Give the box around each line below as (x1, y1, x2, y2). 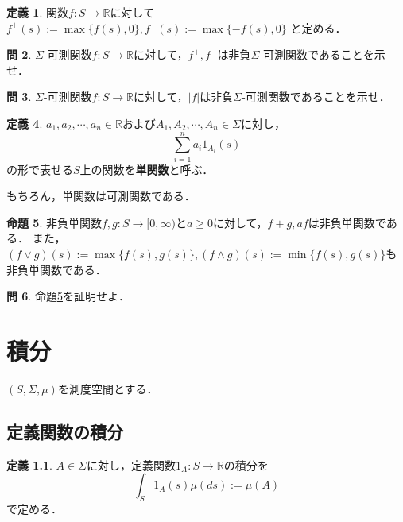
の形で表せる (6, 160, 73, 177)
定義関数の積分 (6, 419, 123, 443)
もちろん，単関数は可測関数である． (6, 188, 196, 204)
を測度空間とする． (57, 380, 158, 396)
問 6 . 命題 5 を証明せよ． (6, 288, 130, 304)
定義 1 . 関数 (6, 4, 68, 20)
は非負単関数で (308, 214, 386, 230)
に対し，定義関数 (87, 456, 176, 473)
